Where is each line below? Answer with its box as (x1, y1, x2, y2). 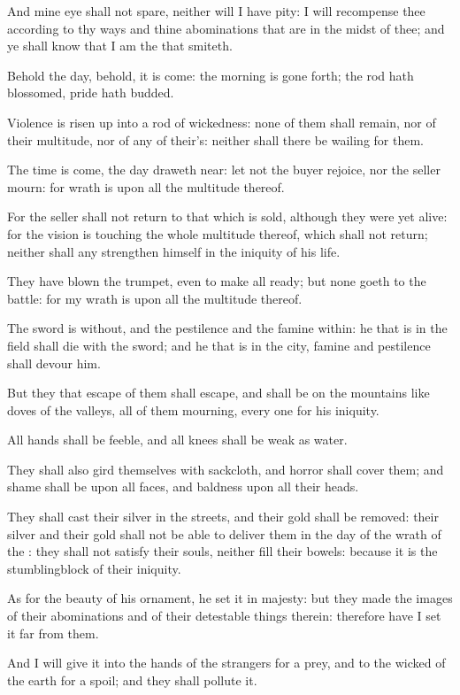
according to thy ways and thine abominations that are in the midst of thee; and (7, 19, 445, 37)
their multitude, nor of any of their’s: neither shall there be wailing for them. (7, 130, 424, 149)
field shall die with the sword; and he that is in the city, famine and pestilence (7, 336, 431, 354)
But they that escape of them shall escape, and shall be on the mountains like (7, 383, 430, 402)
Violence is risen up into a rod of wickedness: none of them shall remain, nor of (7, 112, 436, 131)
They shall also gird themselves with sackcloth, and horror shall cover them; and (7, 459, 444, 478)
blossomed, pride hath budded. (7, 83, 174, 102)
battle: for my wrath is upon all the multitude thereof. (7, 289, 303, 307)
